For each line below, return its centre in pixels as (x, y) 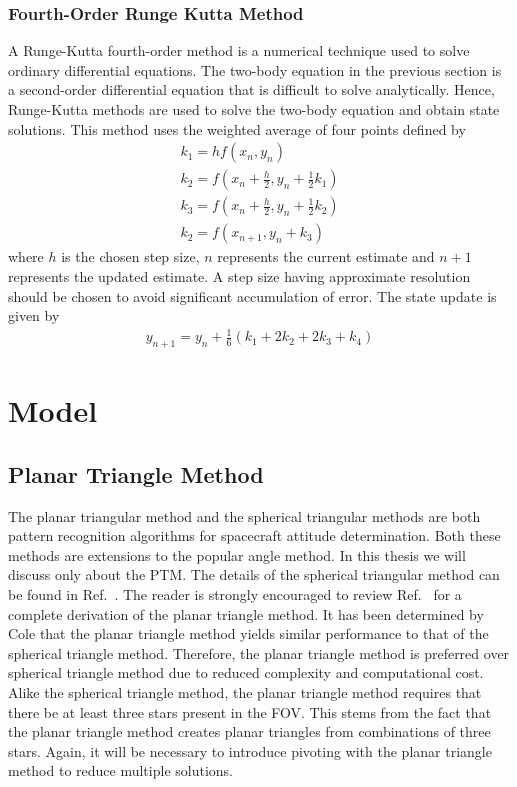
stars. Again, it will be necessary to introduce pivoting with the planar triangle (250, 750)
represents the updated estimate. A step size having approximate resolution (239, 275)
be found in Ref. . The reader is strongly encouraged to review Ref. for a (235, 593)
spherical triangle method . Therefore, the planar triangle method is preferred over (259, 652)
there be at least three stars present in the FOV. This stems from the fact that (250, 711)
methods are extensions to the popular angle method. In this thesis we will (237, 554)
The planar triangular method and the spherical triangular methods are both (244, 515)
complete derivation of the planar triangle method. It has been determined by (246, 613)
